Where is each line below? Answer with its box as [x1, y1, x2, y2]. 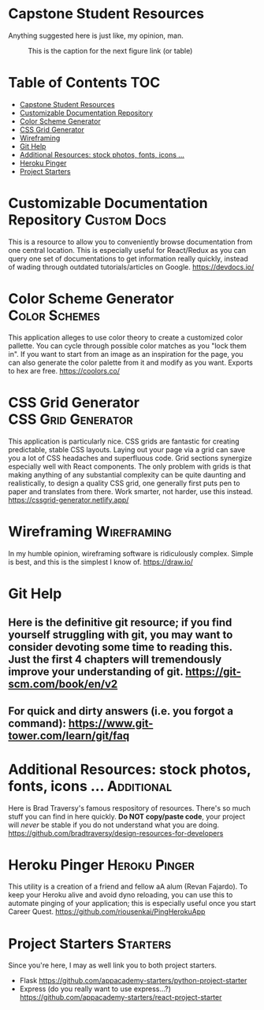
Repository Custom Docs [8, 211, 167, 229]
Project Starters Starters [8, 934, 172, 952]
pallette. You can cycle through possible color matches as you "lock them [8, 340, 247, 351]
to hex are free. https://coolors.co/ [8, 366, 121, 375]
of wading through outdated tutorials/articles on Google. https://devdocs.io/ [8, 262, 255, 272]
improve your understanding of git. [8, 665, 184, 678]
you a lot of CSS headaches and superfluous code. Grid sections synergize [8, 453, 252, 462]
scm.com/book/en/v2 [8, 678, 118, 691]
